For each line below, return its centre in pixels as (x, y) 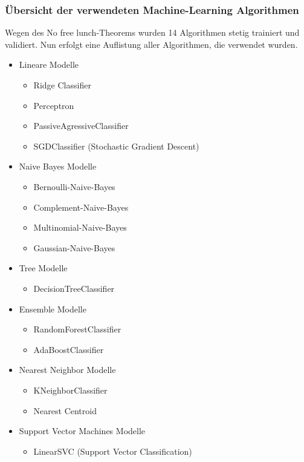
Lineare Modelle (49, 64)
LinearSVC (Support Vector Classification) (113, 451)
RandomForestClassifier (77, 329)
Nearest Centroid (65, 410)
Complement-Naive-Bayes (81, 207)
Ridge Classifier (62, 85)
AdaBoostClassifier (69, 349)
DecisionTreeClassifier (74, 288)
